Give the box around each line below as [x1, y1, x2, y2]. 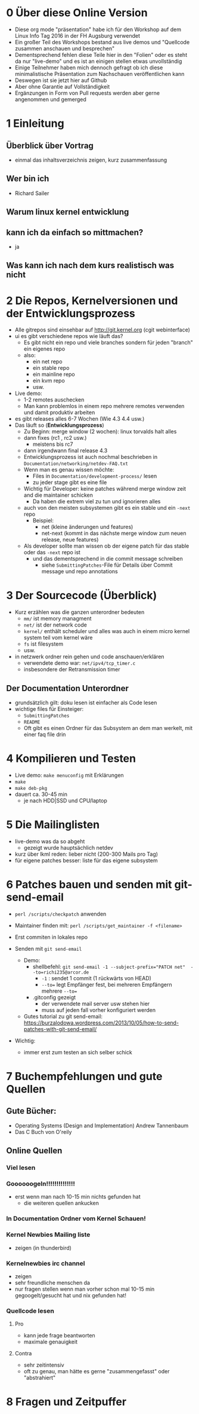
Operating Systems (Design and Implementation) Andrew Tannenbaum [14, 1122, 189, 1129]
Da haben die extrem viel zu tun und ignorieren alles [32, 498, 161, 505]
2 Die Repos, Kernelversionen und [6, 294, 178, 308]
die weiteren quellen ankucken [23, 1200, 99, 1207]
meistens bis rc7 [32, 440, 73, 448]
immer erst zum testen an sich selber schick [23, 1048, 132, 1056]
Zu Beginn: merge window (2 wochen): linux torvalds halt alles [23, 428, 177, 435]
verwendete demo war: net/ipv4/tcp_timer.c [23, 659, 136, 667]
